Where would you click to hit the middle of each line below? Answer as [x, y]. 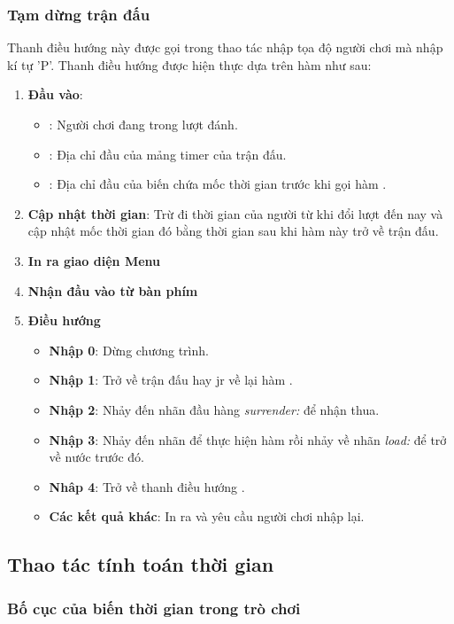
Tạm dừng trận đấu [79, 14]
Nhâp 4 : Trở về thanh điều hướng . [147, 486]
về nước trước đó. [96, 457]
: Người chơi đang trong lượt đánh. [143, 124]
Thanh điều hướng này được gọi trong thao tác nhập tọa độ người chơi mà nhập [225, 47]
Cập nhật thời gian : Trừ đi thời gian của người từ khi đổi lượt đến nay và [235, 213]
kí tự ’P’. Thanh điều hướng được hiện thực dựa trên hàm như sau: [189, 64]
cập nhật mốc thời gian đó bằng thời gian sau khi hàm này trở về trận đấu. [233, 231]
